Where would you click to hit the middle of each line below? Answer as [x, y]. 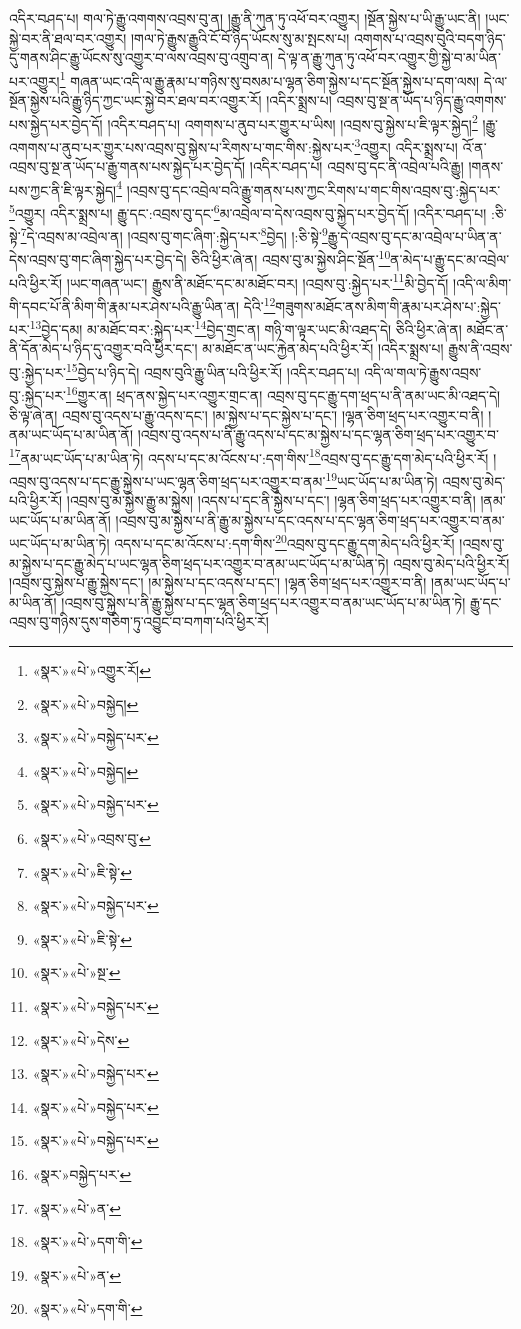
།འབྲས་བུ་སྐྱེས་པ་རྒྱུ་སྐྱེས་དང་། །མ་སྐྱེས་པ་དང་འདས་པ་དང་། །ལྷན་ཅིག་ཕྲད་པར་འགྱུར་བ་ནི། [218, 582]
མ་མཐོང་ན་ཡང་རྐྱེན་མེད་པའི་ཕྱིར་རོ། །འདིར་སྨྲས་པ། [323, 348]
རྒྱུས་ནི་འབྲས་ [480, 348]
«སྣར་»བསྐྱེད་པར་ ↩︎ [82, 1173]
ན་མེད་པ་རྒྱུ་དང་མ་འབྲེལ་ [450, 259]
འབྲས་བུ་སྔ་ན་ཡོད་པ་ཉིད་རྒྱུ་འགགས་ [421, 100]
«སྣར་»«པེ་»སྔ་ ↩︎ [76, 972]
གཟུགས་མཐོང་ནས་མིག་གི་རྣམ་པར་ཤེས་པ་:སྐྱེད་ [388, 305]
